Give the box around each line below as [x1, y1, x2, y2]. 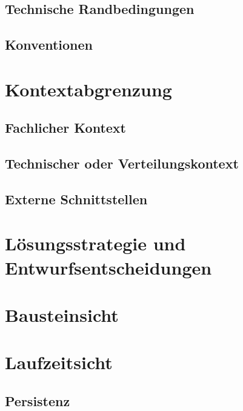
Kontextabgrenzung [5, 76, 172, 101]
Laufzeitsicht [5, 350, 113, 375]
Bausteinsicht [5, 302, 119, 327]
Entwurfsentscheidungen [5, 255, 212, 279]
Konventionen [5, 35, 93, 54]
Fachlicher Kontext [5, 118, 127, 137]
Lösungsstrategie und [5, 231, 186, 256]
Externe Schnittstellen [5, 189, 148, 208]
